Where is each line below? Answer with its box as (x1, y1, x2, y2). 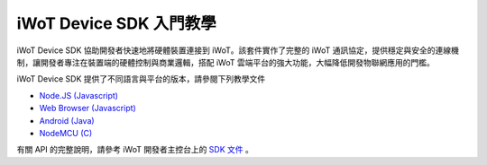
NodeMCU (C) (39, 127, 93, 138)
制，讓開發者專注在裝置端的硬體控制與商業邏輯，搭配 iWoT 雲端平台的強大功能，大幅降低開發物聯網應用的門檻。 (16, 56, 435, 67)
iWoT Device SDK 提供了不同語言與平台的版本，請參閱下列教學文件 (16, 74, 266, 84)
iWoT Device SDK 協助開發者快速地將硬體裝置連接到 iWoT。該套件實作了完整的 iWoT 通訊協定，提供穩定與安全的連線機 (16, 45, 459, 56)
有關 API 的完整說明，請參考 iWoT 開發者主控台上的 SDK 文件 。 (16, 144, 254, 155)
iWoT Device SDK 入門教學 (16, 13, 216, 33)
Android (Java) (39, 115, 95, 126)
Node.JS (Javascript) (39, 90, 119, 100)
